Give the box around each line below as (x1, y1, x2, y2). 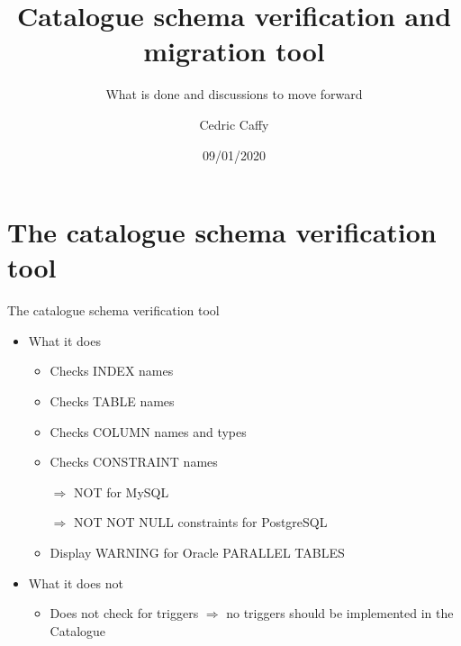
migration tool (143, 32, 325, 69)
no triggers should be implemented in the (226, 604, 454, 623)
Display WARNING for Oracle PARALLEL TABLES (50, 542, 345, 561)
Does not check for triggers (50, 604, 199, 623)
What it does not (28, 573, 123, 592)
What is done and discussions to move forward (105, 85, 363, 104)
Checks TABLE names (50, 392, 175, 410)
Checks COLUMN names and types (50, 422, 247, 441)
